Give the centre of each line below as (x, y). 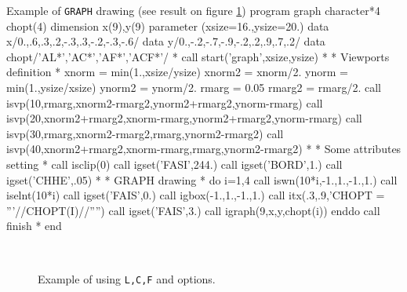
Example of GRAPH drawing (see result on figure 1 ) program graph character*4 (193, 10)
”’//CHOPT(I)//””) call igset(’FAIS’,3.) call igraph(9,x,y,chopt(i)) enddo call (193, 210)
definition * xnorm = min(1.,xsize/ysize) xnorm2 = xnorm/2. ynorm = (177, 72)
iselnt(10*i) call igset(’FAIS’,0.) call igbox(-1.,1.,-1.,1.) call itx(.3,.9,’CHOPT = (196, 195)
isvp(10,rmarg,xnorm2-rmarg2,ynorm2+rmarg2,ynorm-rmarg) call (165, 102)
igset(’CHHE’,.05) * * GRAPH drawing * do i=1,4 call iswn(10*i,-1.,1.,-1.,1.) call (202, 179)
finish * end (34, 226)
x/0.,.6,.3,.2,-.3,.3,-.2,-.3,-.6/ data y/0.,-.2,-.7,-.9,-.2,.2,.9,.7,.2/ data (166, 41)
